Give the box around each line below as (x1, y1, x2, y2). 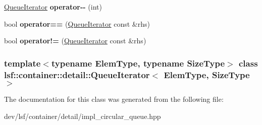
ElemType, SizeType (164, 68, 250, 81)
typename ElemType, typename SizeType (51, 56, 225, 69)
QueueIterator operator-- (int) (4, 2, 102, 12)
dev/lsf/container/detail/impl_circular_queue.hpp (4, 110, 161, 121)
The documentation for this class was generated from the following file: (4, 93, 224, 104)
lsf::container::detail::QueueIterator (4, 68, 150, 81)
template (4, 56, 41, 69)
